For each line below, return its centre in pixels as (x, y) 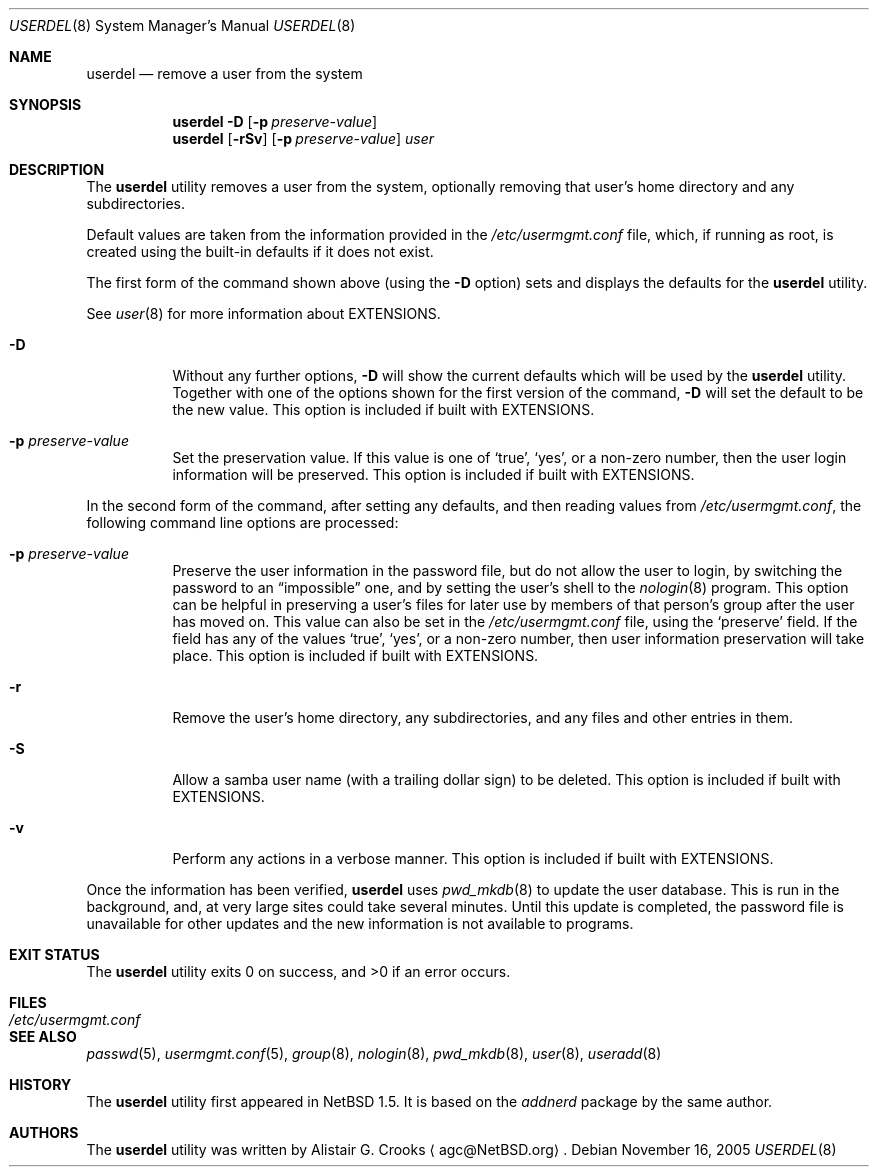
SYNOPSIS (45, 104)
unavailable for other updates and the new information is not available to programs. (360, 923)
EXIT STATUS (54, 954)
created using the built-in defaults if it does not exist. (260, 251)
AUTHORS (44, 1132)
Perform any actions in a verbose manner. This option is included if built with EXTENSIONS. (473, 858)
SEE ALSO (43, 1036)
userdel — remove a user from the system (224, 73)
